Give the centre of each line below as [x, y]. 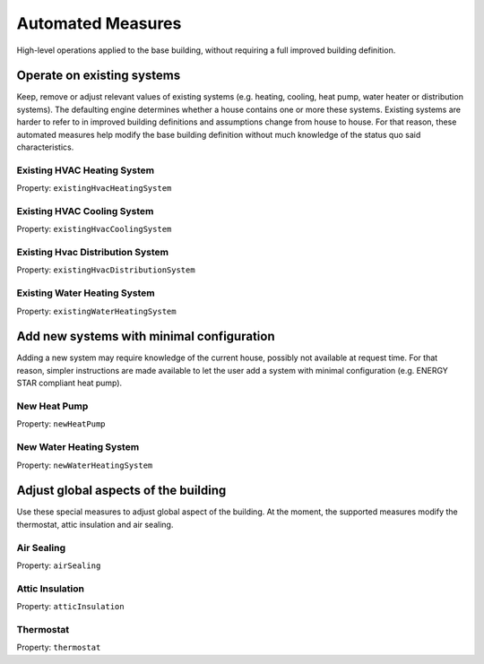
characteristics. [45, 147]
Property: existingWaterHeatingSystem [96, 311]
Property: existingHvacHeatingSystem [94, 188]
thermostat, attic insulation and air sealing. [95, 524]
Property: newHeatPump [61, 424]
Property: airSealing [59, 565]
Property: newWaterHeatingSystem [85, 465]
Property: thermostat [59, 647]
